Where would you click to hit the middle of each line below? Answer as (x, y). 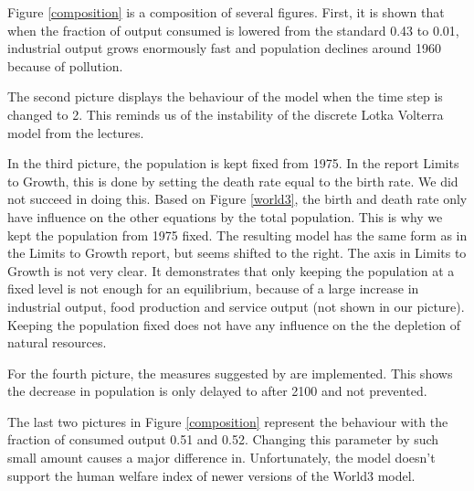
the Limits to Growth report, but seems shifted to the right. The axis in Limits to (237, 253)
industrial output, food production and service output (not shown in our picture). (236, 306)
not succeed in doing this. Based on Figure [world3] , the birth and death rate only (237, 199)
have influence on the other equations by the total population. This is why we (225, 216)
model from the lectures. (76, 132)
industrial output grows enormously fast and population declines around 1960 (225, 48)
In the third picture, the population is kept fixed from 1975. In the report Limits (233, 163)
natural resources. (57, 342)
